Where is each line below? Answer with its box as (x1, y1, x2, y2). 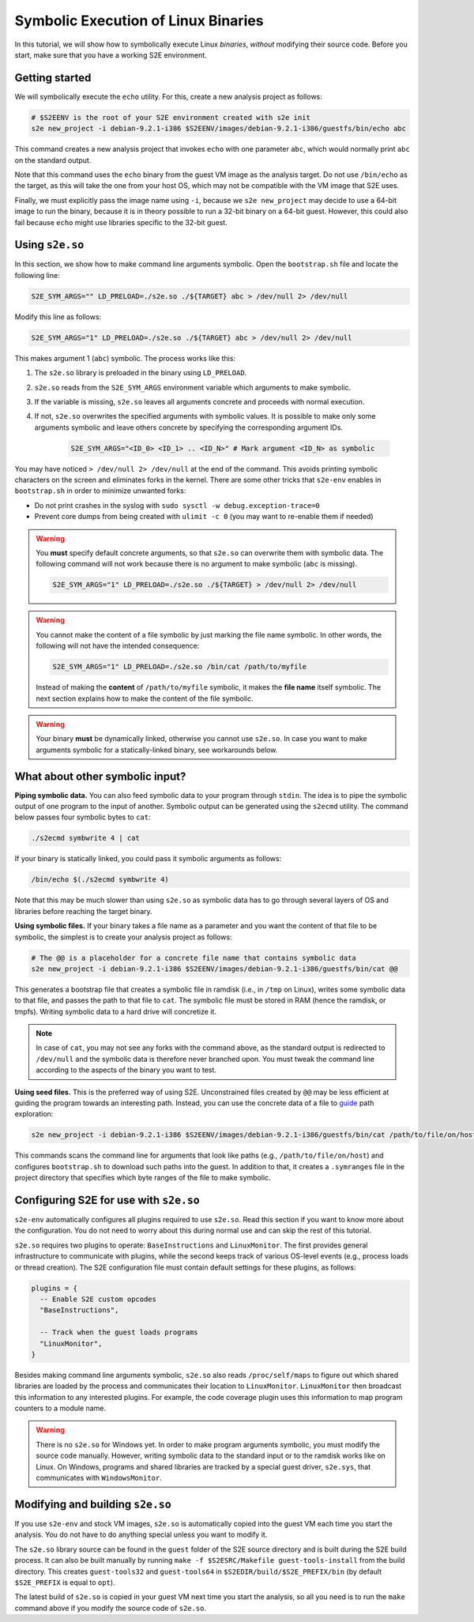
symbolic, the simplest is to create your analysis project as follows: (14, 932, 232, 942)
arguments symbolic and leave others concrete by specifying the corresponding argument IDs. (34, 423, 344, 432)
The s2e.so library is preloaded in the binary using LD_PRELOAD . (34, 368, 247, 378)
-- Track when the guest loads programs (39, 1328, 198, 1337)
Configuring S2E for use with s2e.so (14, 1193, 201, 1206)
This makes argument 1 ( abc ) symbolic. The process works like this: (14, 353, 236, 363)
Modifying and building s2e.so (14, 1497, 171, 1511)
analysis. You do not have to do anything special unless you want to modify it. (14, 1530, 268, 1540)
